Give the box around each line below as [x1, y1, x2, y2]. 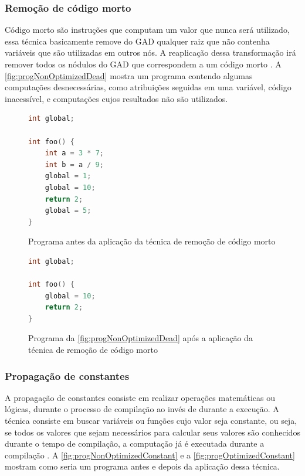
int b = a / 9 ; [45, 160, 104, 169]
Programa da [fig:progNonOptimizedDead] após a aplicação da [28, 332, 253, 344]
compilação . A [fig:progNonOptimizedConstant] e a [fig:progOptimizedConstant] [5, 448, 295, 461]
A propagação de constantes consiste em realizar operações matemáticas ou [5, 391, 275, 403]
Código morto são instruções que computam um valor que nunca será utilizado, [5, 23, 290, 36]
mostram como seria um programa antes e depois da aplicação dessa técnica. [5, 460, 280, 472]
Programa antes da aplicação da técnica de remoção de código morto [28, 235, 276, 247]
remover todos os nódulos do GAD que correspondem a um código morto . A [5, 58, 282, 70]
